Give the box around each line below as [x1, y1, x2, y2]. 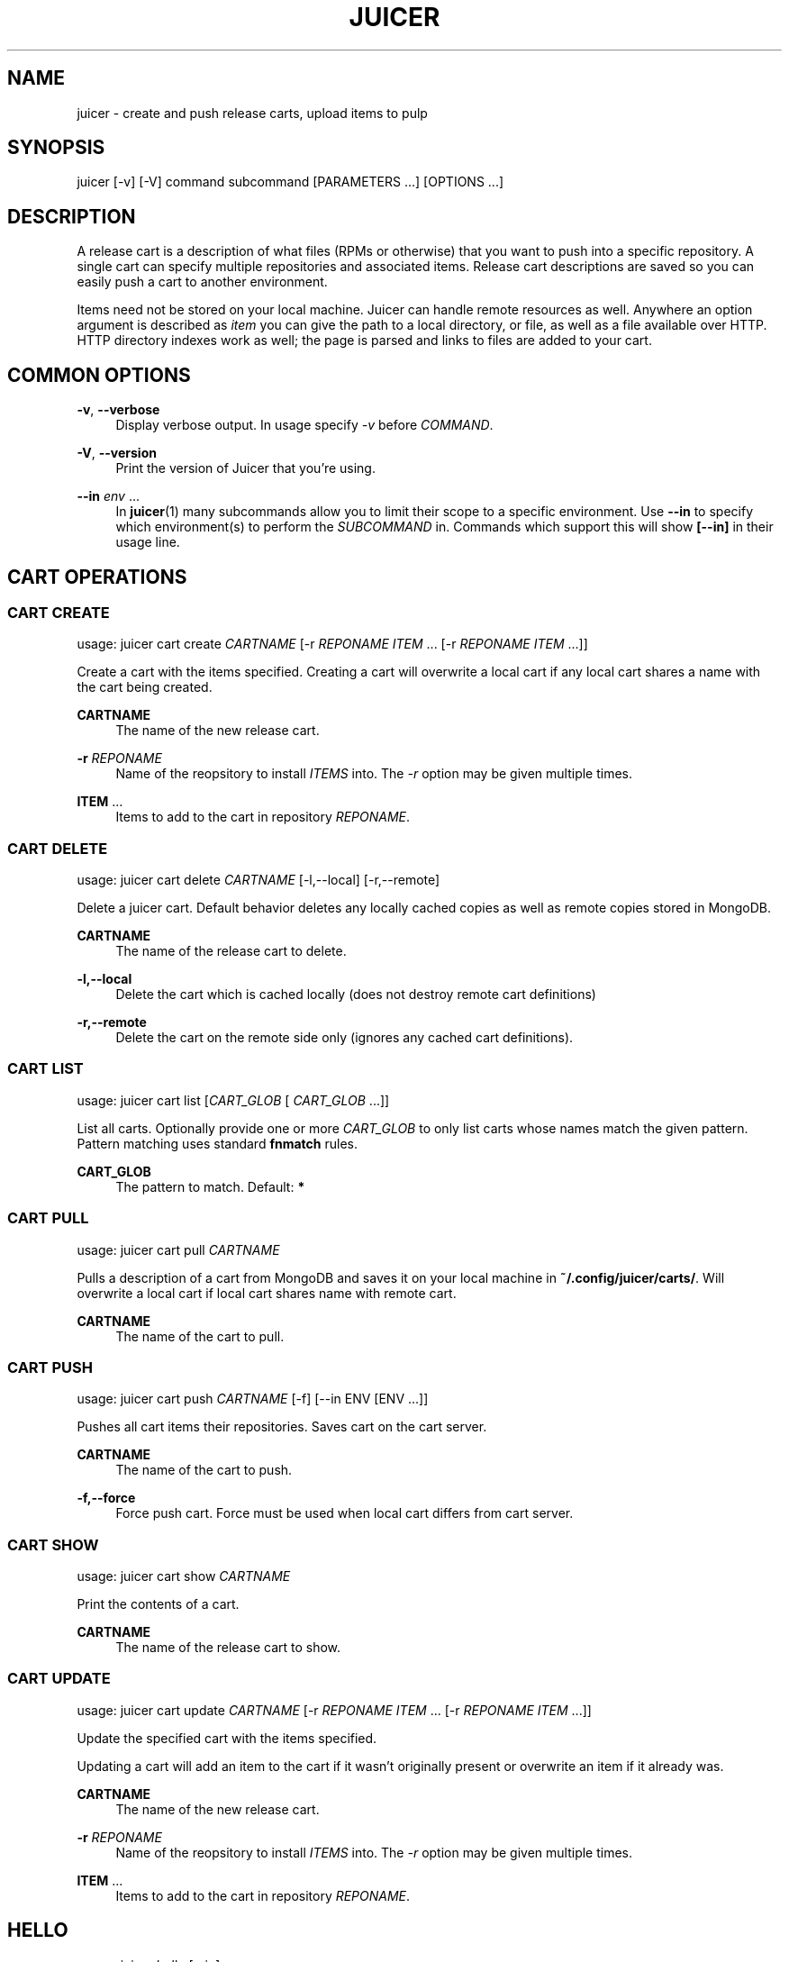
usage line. [115, 534, 180, 550]
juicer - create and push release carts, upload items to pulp [77, 104, 428, 121]
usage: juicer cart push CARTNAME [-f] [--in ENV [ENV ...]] [77, 1391, 429, 1407]
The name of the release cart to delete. [115, 943, 347, 959]
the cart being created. [77, 679, 213, 695]
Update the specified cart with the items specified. [77, 1730, 377, 1746]
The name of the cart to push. [115, 1462, 293, 1478]
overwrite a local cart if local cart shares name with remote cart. [77, 1285, 457, 1301]
